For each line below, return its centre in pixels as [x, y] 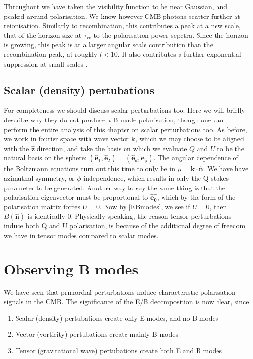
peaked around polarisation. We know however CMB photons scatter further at [122, 16]
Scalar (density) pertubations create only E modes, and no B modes [117, 317]
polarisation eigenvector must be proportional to [76, 197]
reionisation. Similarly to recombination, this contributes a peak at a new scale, [122, 26]
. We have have [226, 168]
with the [17, 148]
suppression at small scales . [46, 63]
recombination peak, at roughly [51, 54]
